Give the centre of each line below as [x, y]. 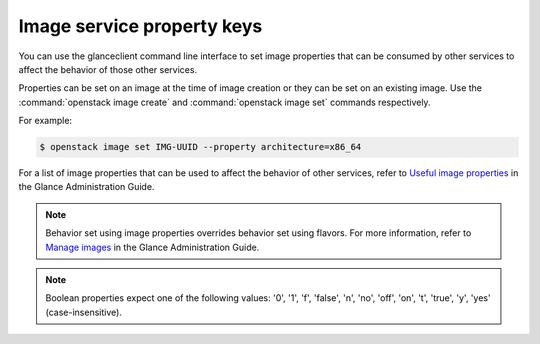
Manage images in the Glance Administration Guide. [152, 247]
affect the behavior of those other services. [108, 69]
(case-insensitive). [83, 312]
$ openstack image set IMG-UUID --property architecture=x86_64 [200, 147]
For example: [45, 121]
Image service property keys [140, 26]
